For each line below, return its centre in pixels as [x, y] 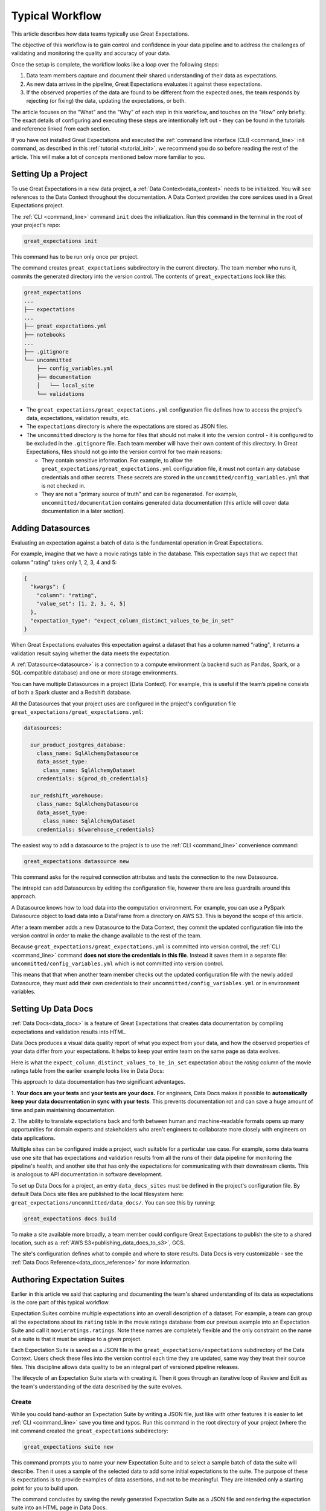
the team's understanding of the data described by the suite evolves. [97, 1386]
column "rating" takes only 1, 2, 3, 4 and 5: [64, 562]
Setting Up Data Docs [52, 1009]
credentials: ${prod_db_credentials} [92, 779]
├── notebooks [45, 335]
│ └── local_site [66, 386]
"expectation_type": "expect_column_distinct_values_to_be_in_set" [132, 620]
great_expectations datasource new [76, 861]
